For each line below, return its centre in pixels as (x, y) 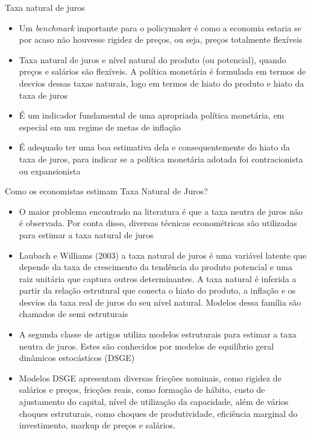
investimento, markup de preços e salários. (97, 425)
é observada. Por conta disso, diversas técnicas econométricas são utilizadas (158, 223)
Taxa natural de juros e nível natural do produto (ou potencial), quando (152, 59)
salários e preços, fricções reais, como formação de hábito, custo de (142, 390)
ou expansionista (50, 171)
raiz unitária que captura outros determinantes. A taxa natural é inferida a (158, 278)
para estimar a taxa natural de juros (86, 234)
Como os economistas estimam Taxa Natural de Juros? (106, 191)
